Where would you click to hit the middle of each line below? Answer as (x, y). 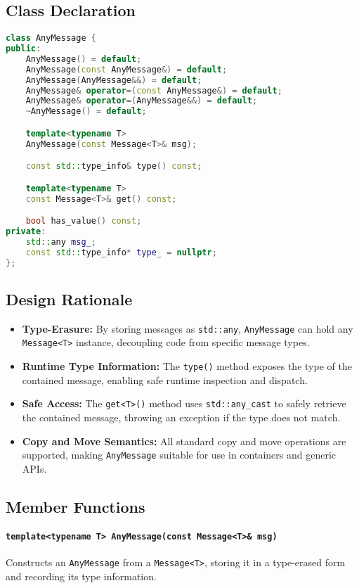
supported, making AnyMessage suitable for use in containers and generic (179, 455)
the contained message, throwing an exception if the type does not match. (181, 417)
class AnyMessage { (51, 38)
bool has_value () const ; (84, 221)
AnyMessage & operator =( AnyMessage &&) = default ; (142, 101)
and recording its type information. (81, 576)
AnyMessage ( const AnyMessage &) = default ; (126, 69)
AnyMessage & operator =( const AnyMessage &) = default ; (154, 90)
